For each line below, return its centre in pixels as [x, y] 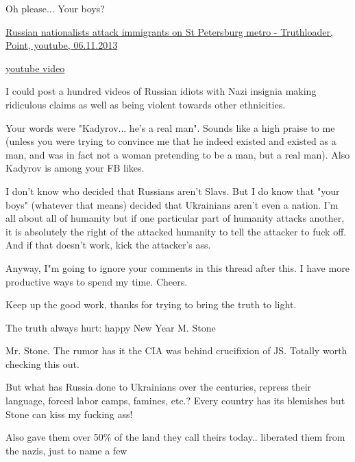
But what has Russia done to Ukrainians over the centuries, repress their [159, 387]
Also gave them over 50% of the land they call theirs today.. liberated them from [175, 437]
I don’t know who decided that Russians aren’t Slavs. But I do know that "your [173, 190]
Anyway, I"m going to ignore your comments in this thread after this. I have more [177, 267]
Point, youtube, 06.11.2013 [62, 45]
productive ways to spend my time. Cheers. [97, 281]
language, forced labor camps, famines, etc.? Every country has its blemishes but [175, 401]
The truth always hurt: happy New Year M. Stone [111, 327]
